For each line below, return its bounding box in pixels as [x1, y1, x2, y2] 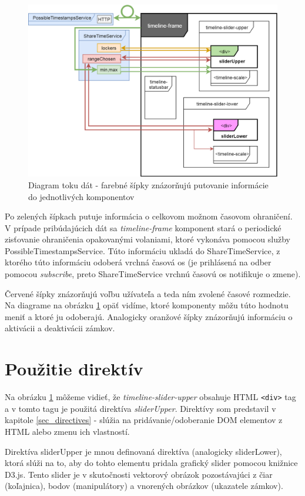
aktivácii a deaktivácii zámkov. [5, 322, 115, 334]
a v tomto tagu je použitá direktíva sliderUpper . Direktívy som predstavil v [5, 402, 276, 414]
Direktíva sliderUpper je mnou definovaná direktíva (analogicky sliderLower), [5, 445, 282, 457]
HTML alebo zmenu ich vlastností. [5, 425, 130, 438]
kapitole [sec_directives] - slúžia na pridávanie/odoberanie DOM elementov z [5, 414, 283, 426]
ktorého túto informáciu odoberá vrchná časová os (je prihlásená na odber [5, 256, 272, 268]
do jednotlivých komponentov [28, 190, 135, 202]
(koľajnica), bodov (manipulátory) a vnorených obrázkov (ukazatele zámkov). [5, 480, 283, 492]
